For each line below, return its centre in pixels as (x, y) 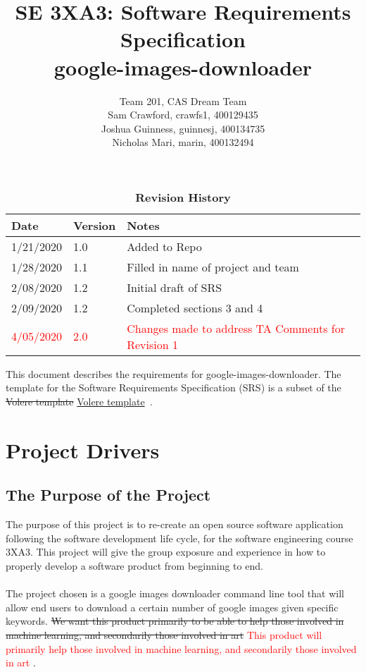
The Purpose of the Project (108, 495)
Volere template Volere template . (79, 402)
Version (95, 225)
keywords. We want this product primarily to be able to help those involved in (175, 621)
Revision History (183, 197)
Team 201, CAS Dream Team (183, 100)
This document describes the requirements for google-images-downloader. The (173, 373)
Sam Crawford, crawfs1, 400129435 (183, 115)
